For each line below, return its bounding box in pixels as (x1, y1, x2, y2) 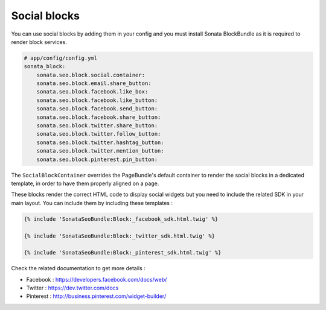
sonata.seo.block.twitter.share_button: (36, 122, 158, 129)
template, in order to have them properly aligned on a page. (11, 180, 159, 187)
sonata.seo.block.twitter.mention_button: (36, 148, 164, 154)
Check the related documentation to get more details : (11, 265, 146, 272)
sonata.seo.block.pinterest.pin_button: (36, 156, 158, 163)
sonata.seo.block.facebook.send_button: (36, 106, 158, 112)
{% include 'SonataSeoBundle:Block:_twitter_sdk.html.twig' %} (24, 232, 216, 239)
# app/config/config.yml (24, 54, 98, 62)
